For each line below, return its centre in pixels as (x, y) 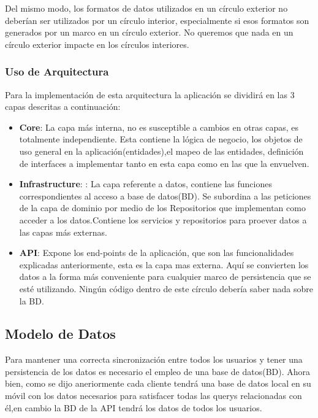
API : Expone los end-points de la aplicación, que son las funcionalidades (157, 253)
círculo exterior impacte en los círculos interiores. (97, 44)
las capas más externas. (63, 232)
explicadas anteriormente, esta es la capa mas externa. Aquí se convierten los (164, 264)
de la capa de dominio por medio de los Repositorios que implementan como (162, 208)
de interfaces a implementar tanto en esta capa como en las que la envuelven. (164, 163)
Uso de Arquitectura (57, 72)
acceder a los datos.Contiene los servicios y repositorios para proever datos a (163, 219)
